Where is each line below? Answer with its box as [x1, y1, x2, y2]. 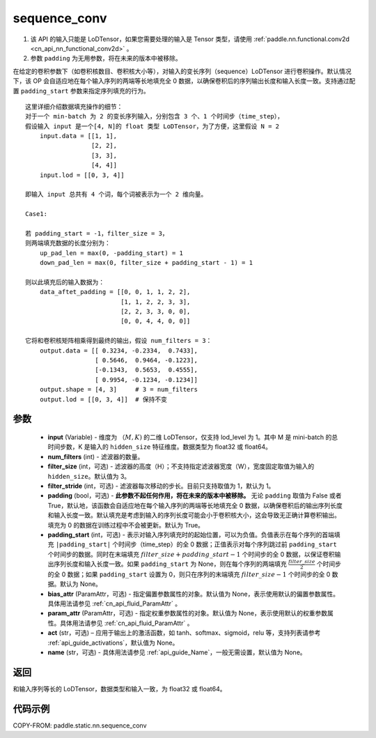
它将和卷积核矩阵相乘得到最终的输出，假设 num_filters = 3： [25, 337, 212, 345]
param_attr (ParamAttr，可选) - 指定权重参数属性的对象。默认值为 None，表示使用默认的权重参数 [47, 609, 327, 617]
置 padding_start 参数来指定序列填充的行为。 [13, 86, 150, 95]
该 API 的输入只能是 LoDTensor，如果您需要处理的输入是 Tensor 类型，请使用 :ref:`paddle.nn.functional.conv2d [30, 35, 350, 43]
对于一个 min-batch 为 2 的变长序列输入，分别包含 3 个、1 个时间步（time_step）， [25, 112, 284, 121]
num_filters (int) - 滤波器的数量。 [47, 452, 144, 461]
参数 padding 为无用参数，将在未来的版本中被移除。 [30, 54, 182, 63]
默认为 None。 [59, 580, 102, 588]
